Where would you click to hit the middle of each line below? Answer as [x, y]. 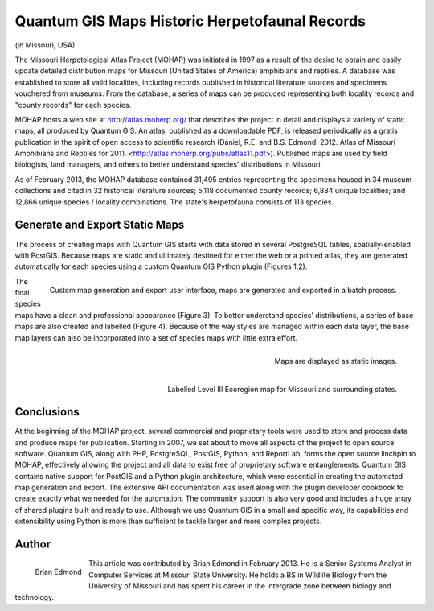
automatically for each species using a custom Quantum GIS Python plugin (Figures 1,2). [161, 266]
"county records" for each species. [73, 105]
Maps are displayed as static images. [336, 361]
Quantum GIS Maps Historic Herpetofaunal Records [190, 21]
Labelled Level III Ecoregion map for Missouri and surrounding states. [282, 389]
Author [33, 545]
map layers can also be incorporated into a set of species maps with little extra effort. [156, 337]
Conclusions [47, 412]
